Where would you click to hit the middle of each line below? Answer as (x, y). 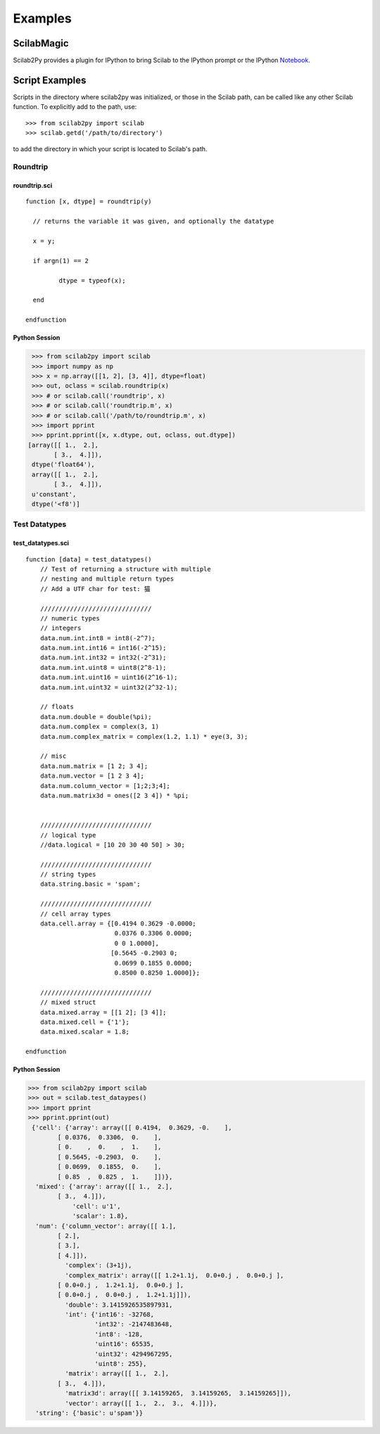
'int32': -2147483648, (134, 1324)
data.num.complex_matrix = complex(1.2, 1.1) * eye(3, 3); (144, 736)
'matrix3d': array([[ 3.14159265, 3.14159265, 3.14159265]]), (178, 1394)
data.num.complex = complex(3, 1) (100, 727)
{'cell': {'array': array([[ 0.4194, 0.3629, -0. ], (132, 1127)
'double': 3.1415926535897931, (119, 1305)
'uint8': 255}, (121, 1364)
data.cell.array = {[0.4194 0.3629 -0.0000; (118, 924)
